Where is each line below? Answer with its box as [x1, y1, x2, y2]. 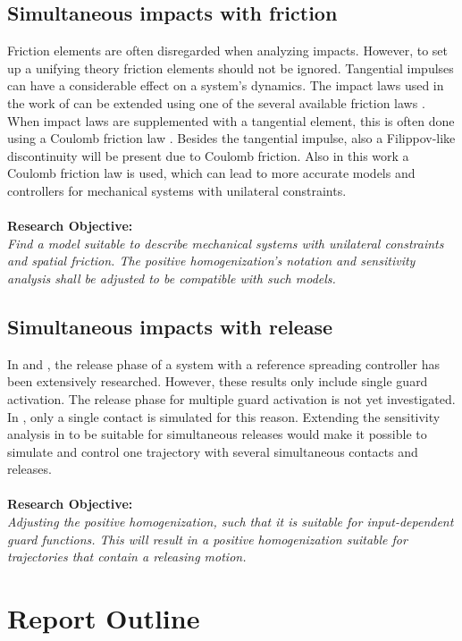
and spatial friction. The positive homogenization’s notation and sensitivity [7, 251, 416, 270]
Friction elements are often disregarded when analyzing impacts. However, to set [7, 41, 448, 60]
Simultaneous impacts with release [7, 312, 333, 340]
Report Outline [7, 600, 200, 637]
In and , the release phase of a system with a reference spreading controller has [7, 354, 441, 373]
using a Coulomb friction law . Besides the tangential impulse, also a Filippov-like [7, 129, 456, 148]
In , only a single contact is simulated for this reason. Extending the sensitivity [7, 407, 441, 426]
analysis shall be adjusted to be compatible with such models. [7, 268, 336, 287]
